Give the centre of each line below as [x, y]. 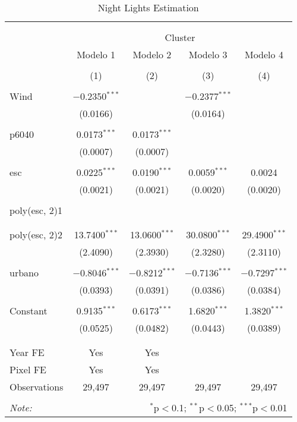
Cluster [180, 37]
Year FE [27, 352]
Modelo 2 [152, 54]
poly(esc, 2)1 [36, 210]
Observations [37, 387]
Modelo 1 [96, 54]
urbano [24, 273]
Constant [29, 311]
